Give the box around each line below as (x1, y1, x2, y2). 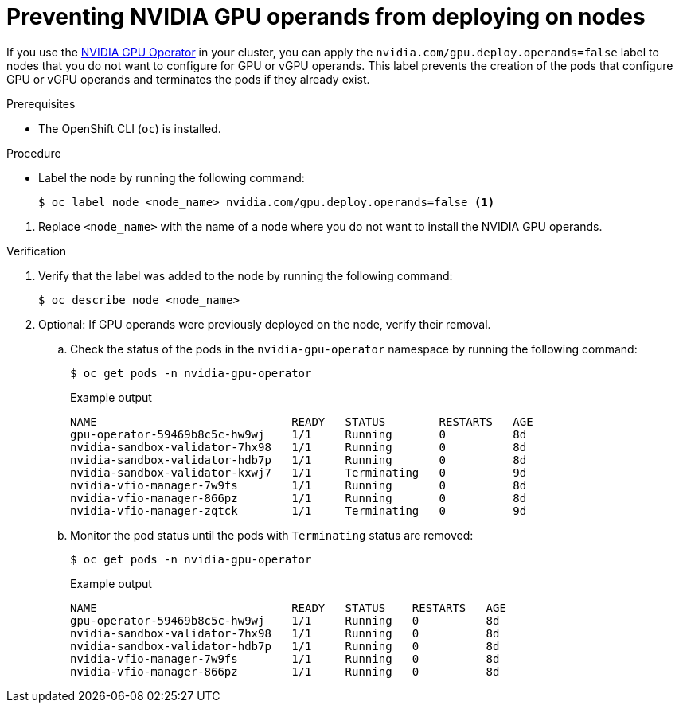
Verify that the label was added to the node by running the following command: (38, 268, 453, 282)
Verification (6, 243, 67, 258)
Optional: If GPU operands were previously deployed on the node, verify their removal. (38, 317, 491, 331)
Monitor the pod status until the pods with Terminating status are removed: (70, 528, 474, 542)
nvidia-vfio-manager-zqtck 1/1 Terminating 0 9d (70, 504, 527, 517)
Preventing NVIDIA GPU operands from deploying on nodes (6, 3, 646, 30)
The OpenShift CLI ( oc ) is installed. (38, 121, 221, 135)
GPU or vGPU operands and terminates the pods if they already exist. (6, 72, 370, 86)
